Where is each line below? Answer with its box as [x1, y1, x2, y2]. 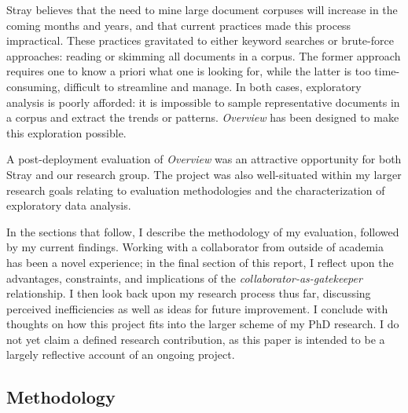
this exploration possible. [6, 124, 127, 141]
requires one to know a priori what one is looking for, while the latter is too [6, 63, 371, 79]
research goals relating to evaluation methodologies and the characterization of [6, 181, 385, 198]
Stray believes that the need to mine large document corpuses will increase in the [6, 2, 398, 17]
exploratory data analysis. [6, 197, 131, 214]
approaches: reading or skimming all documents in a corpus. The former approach [6, 47, 401, 64]
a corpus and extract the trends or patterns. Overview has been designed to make [6, 109, 399, 126]
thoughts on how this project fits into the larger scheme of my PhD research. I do [6, 316, 399, 332]
